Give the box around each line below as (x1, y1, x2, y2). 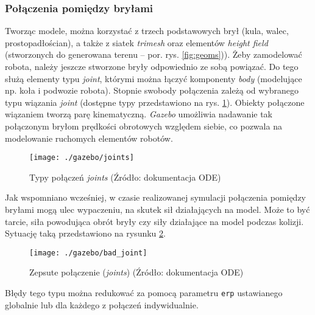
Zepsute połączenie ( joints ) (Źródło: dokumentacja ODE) (29, 266, 244, 279)
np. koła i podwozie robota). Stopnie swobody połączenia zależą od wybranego (5, 84, 299, 97)
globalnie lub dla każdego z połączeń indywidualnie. (5, 298, 199, 311)
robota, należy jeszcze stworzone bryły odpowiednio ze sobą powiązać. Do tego (5, 60, 299, 72)
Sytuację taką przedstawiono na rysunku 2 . (5, 227, 166, 240)
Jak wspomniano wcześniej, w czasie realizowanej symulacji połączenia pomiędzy (5, 191, 306, 204)
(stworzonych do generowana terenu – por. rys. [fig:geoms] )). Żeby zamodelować (5, 48, 302, 61)
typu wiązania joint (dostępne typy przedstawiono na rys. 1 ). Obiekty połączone (5, 95, 305, 108)
